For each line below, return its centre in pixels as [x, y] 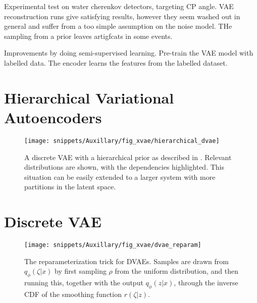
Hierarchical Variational [89, 97]
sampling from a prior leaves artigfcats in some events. [88, 36]
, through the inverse [206, 283]
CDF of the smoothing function [73, 294]
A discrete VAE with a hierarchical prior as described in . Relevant [128, 157]
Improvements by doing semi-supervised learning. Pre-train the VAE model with [129, 53]
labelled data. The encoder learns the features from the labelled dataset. [116, 62]
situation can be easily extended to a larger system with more [120, 176]
